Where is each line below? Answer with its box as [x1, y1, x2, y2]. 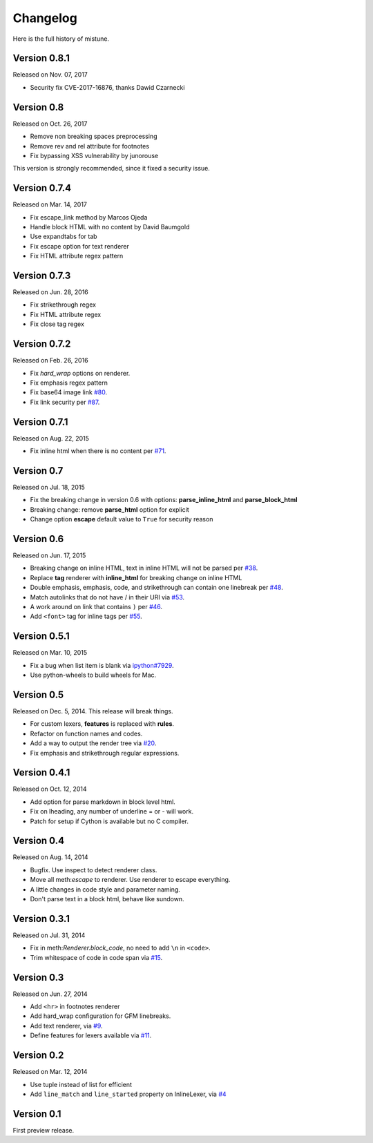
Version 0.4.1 [12, 767, 70, 778]
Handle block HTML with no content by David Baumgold [30, 223, 190, 231]
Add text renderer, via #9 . [30, 1021, 103, 1030]
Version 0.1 [12, 1108, 61, 1120]
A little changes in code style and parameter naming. [30, 885, 181, 894]
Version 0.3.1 [12, 912, 70, 925]
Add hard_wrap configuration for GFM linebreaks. [30, 1012, 171, 1020]
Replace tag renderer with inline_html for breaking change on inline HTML [30, 573, 242, 582]
